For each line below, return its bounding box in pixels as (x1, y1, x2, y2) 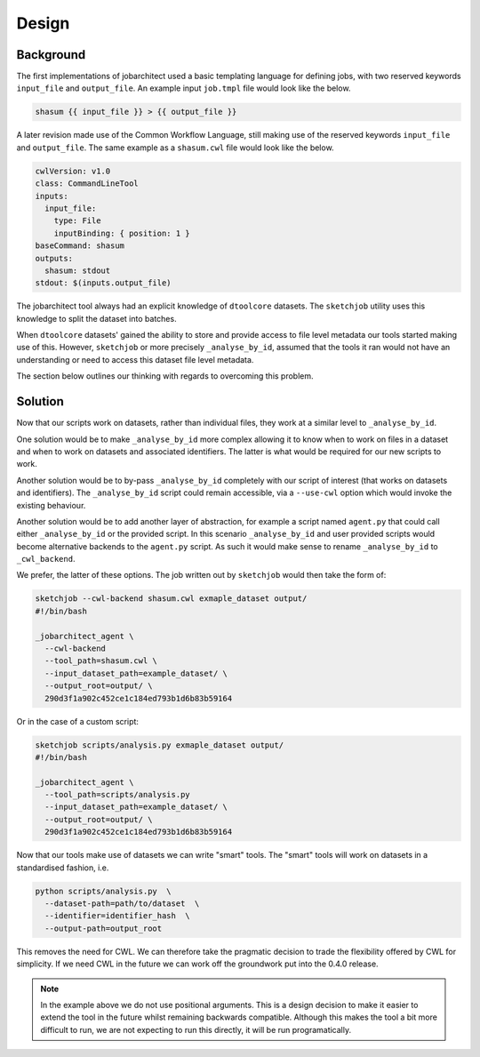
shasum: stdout (44, 265, 111, 276)
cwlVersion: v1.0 (35, 165, 111, 176)
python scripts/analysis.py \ (35, 885, 172, 896)
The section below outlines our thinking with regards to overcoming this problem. (16, 371, 315, 381)
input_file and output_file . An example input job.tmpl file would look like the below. (16, 83, 351, 93)
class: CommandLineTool (35, 179, 140, 188)
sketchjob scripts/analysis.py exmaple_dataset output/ (35, 740, 284, 750)
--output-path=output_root (44, 923, 163, 933)
